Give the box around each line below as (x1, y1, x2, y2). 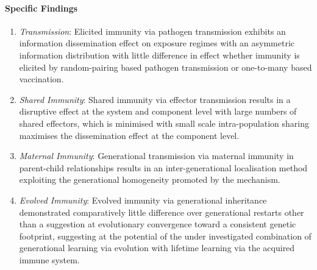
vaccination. (19, 73, 64, 85)
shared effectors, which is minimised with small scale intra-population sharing (19, 116, 309, 129)
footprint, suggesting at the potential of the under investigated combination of (19, 229, 312, 242)
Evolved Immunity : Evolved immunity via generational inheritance (19, 193, 267, 206)
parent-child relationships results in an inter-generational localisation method (19, 161, 308, 174)
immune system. (19, 253, 80, 266)
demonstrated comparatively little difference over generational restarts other (19, 205, 304, 218)
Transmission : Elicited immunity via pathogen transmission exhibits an (19, 24, 286, 37)
